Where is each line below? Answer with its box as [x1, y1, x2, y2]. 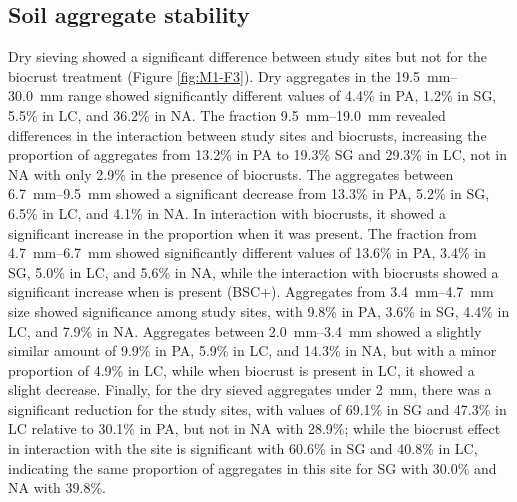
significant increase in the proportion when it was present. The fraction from [8, 222, 477, 243]
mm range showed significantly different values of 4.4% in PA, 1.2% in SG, [39, 85, 497, 106]
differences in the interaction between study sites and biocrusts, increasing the [8, 124, 487, 145]
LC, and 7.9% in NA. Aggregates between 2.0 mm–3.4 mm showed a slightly [8, 320, 482, 341]
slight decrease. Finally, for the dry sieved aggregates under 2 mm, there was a [8, 379, 492, 400]
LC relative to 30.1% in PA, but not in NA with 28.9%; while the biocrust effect [8, 418, 501, 439]
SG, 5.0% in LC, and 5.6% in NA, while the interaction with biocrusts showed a [8, 261, 499, 282]
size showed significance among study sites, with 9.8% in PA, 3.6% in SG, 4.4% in [8, 300, 510, 321]
